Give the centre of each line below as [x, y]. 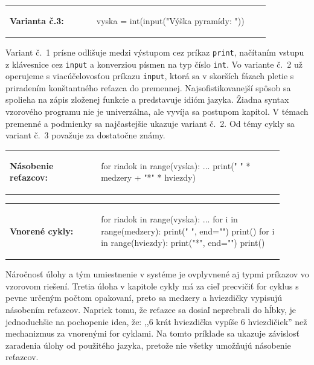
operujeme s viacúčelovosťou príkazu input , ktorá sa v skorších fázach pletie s [150, 76]
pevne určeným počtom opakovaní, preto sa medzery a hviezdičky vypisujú [144, 298]
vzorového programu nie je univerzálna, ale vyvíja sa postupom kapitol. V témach [157, 111]
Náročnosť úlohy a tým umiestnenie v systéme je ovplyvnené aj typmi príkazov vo [157, 274]
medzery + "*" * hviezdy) [148, 177]
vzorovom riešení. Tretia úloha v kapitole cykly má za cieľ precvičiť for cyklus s [152, 286]
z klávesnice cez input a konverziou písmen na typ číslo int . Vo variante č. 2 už [154, 64]
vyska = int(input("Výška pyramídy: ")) [170, 20]
